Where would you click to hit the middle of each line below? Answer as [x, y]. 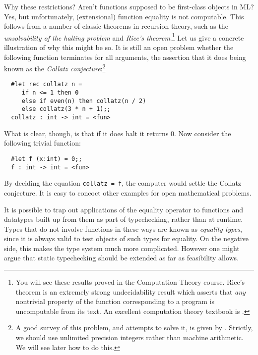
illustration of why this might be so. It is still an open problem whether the [119, 47]
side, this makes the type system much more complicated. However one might [122, 248]
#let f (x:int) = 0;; [47, 159]
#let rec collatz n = [47, 84]
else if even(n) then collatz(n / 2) [84, 101]
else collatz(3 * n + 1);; [66, 109]
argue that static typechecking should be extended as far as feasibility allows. [122, 258]
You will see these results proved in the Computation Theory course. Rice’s [130, 282]
